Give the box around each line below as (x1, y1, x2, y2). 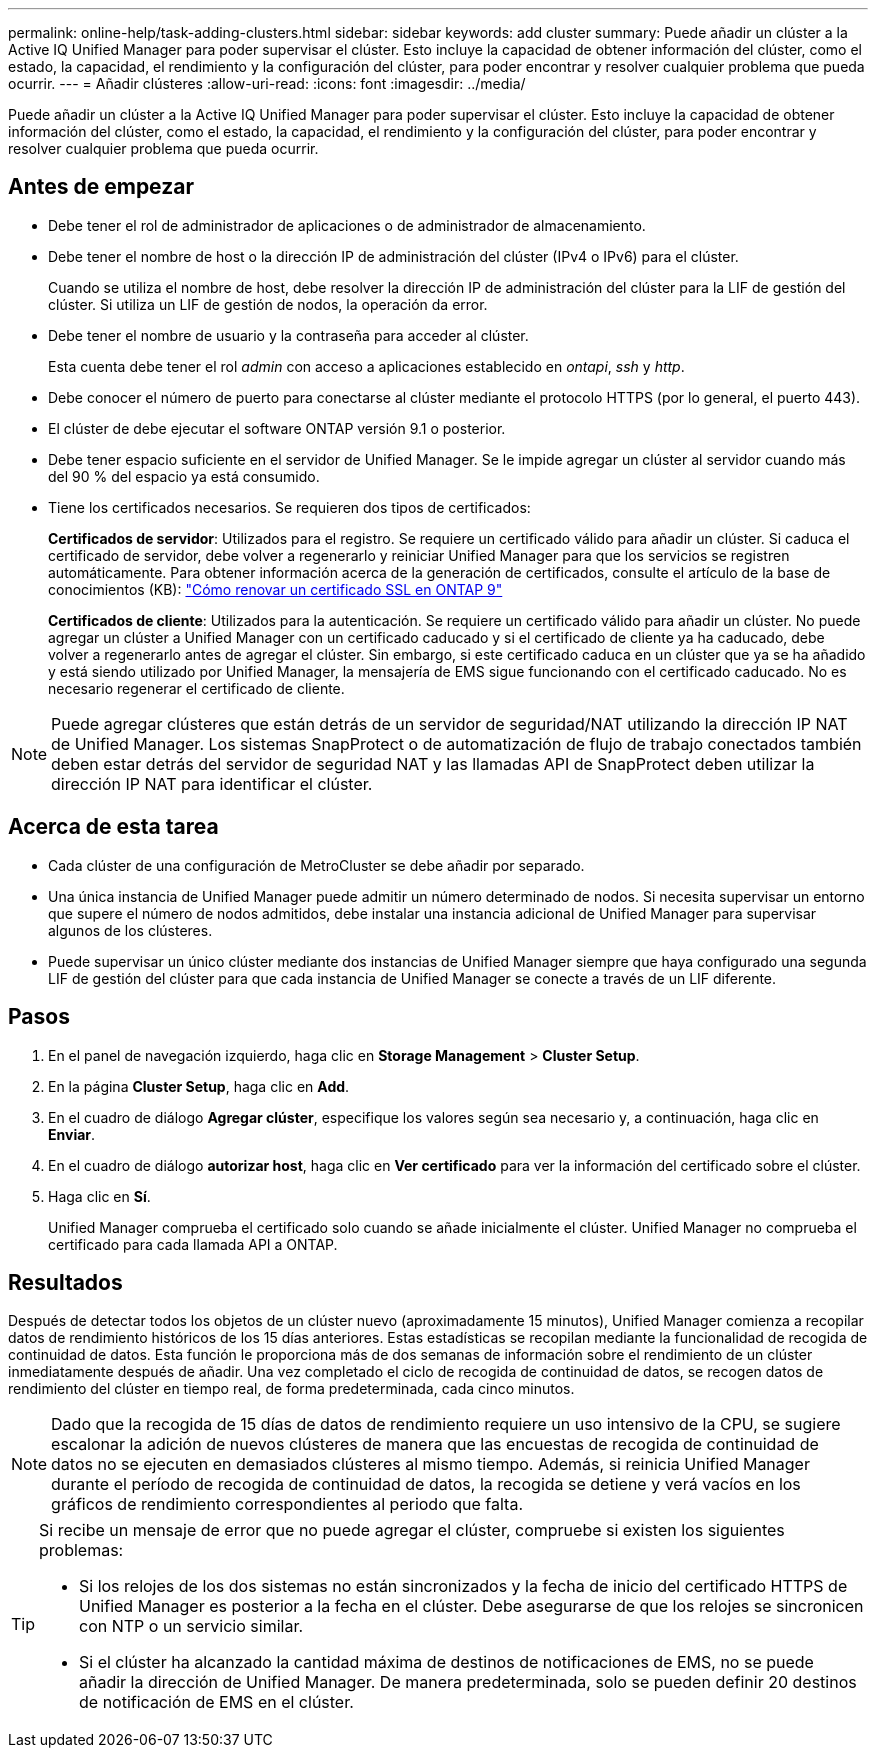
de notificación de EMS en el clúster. (79, 1692, 354, 1713)
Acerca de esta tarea (8, 814, 219, 840)
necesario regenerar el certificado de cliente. (48, 679, 345, 697)
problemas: (39, 1540, 124, 1561)
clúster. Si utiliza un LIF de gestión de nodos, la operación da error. (48, 295, 488, 313)
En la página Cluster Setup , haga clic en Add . (48, 1077, 350, 1095)
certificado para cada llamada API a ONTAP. (48, 1235, 338, 1253)
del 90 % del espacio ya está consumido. (48, 467, 320, 485)
